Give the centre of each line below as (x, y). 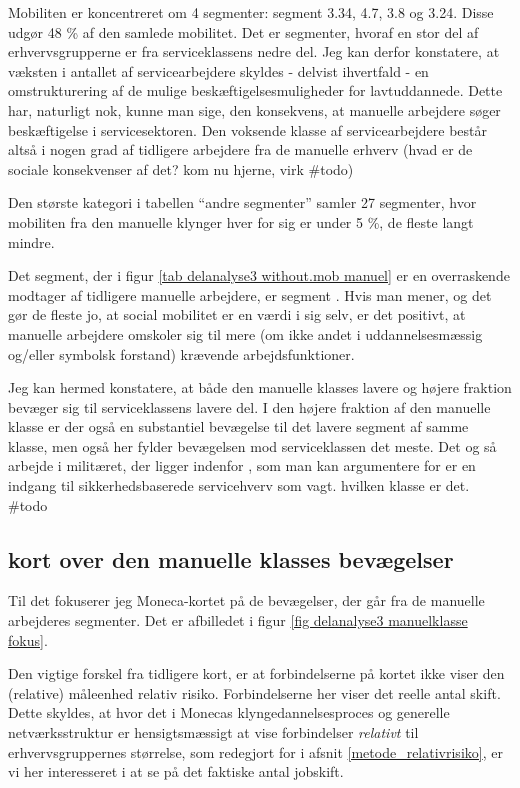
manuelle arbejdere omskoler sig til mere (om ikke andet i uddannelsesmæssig (245, 333)
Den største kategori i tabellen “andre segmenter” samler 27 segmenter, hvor (242, 202)
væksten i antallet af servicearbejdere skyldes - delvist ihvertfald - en (218, 70)
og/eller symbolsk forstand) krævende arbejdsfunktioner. (181, 353)
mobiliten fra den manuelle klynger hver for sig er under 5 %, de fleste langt (241, 221)
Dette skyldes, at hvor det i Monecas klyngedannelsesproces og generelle (229, 712)
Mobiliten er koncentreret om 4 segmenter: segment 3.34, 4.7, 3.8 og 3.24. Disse (251, 12)
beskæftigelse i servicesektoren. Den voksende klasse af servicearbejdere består (248, 129)
